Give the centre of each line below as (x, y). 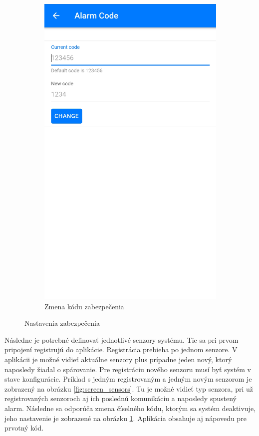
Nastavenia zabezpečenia (62, 323)
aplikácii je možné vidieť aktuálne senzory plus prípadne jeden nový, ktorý (118, 359)
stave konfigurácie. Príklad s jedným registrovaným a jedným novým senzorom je (128, 379)
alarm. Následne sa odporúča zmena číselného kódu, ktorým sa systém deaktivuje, (130, 408)
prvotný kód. (24, 428)
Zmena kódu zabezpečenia (84, 306)
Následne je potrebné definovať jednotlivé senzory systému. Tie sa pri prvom (122, 339)
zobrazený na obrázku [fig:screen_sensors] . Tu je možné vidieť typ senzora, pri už (129, 388)
